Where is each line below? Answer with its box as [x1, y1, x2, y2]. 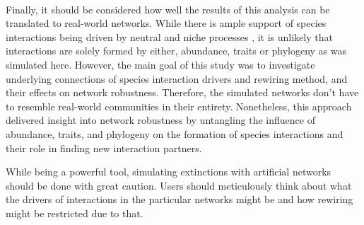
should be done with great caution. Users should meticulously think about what [6, 178, 352, 192]
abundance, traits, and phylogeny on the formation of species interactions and [6, 126, 344, 141]
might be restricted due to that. [6, 205, 143, 220]
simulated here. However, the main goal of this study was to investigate [6, 57, 315, 71]
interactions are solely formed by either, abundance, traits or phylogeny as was [6, 43, 347, 58]
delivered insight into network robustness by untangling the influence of [6, 112, 315, 127]
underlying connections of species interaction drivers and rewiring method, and [6, 71, 348, 86]
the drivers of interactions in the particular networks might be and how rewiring [6, 192, 353, 207]
